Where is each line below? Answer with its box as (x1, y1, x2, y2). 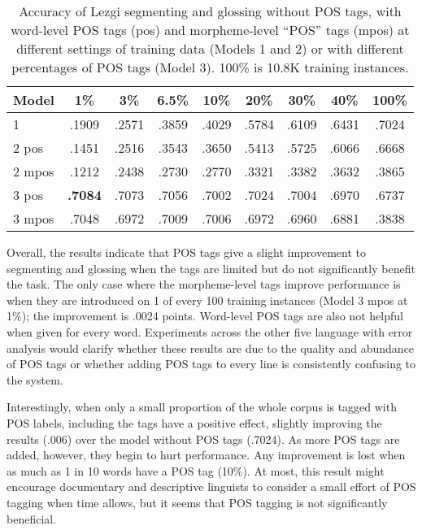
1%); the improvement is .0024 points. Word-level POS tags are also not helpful (7, 307, 403, 324)
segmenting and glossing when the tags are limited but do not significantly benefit (7, 259, 415, 276)
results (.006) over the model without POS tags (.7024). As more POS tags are (7, 430, 400, 447)
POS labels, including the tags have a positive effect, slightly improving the (7, 414, 382, 431)
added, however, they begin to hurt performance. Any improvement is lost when (7, 446, 406, 463)
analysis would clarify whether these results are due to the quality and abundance (7, 339, 415, 356)
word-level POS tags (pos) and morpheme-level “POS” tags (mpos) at (11, 20, 410, 39)
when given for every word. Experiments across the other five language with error (7, 323, 413, 340)
